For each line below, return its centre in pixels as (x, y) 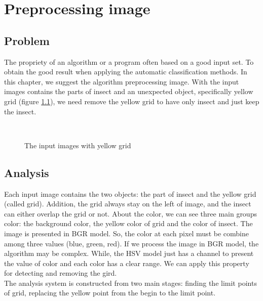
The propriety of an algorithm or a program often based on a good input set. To (129, 61)
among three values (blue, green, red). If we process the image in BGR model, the (131, 243)
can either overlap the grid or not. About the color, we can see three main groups (130, 213)
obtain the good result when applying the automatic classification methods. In (126, 72)
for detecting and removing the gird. (61, 273)
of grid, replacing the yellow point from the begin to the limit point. (110, 293)
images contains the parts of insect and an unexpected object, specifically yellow (129, 91)
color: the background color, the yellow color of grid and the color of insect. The (128, 223)
